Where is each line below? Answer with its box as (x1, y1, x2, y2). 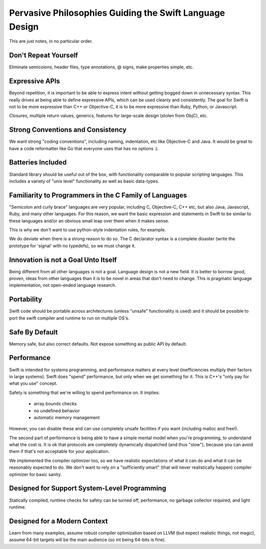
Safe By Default (9, 328, 58, 336)
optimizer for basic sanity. (9, 471, 62, 477)
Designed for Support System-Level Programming (9, 484, 166, 492)
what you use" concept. (9, 381, 58, 387)
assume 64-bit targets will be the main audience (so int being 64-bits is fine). (9, 537, 166, 543)
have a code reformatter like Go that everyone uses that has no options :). (9, 145, 159, 151)
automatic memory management (33, 414, 100, 420)
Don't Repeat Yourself (9, 51, 78, 60)
